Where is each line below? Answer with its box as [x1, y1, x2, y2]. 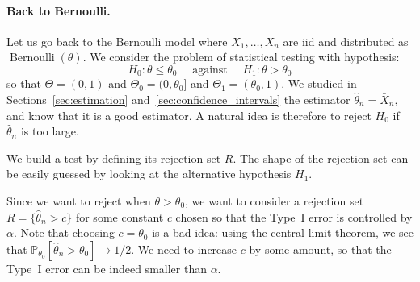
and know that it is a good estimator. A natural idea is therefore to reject [6, 106, 372, 123]
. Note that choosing [13, 224, 115, 241]
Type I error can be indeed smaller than [6, 259, 207, 276]
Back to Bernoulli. [6, 2, 111, 19]
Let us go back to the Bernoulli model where [6, 32, 228, 49]
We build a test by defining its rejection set [6, 149, 221, 166]
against [192, 64, 228, 76]
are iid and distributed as [283, 32, 409, 49]
